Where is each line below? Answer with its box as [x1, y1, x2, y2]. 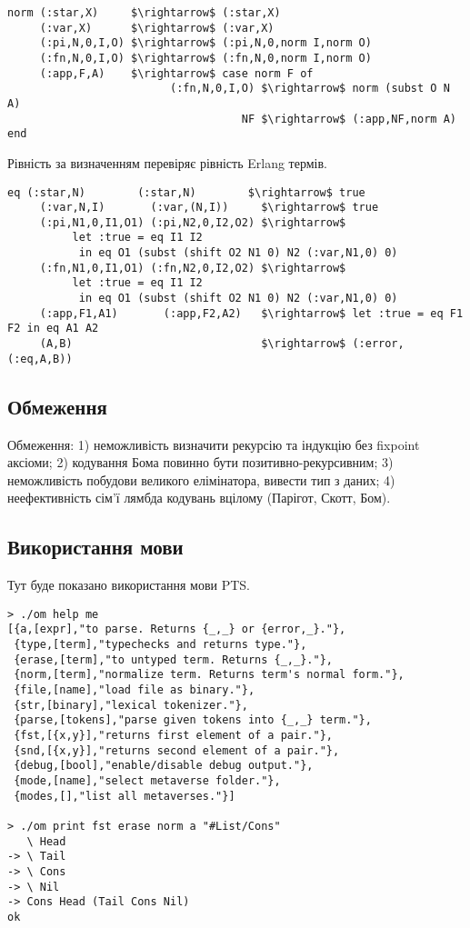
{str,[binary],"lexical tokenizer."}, [14, 698, 248, 712]
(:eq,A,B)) [7, 352, 73, 365]
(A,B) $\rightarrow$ [39, 337, 346, 351]
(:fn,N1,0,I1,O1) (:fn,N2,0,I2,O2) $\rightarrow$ [39, 261, 346, 274]
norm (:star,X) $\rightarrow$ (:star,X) [7, 6, 281, 19]
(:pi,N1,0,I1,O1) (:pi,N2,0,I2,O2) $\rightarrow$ [39, 215, 346, 229]
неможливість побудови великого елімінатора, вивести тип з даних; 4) [7, 470, 395, 489]
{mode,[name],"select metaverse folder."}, [14, 773, 281, 787]
